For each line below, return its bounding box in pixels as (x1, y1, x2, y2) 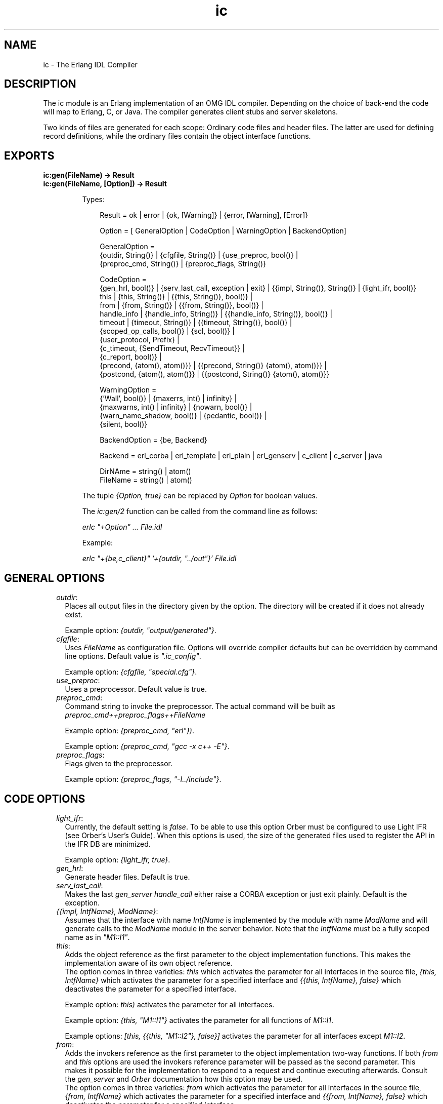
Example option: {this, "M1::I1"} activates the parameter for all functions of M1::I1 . (65, 1015, 334, 1024)
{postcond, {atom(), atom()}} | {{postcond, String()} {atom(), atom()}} (100, 370, 330, 379)
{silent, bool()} (100, 420, 148, 429)
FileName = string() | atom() (100, 476, 192, 485)
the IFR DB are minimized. (65, 839, 151, 848)
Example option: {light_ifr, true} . (65, 855, 170, 864)
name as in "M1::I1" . (65, 932, 130, 941)
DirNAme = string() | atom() (100, 467, 191, 476)
